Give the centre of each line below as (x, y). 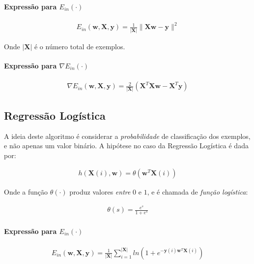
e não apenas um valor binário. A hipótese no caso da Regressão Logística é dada (126, 146)
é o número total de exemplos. (80, 46)
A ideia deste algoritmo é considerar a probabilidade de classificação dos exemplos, (127, 136)
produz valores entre (100, 192)
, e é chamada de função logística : (198, 192)
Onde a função (26, 192)
